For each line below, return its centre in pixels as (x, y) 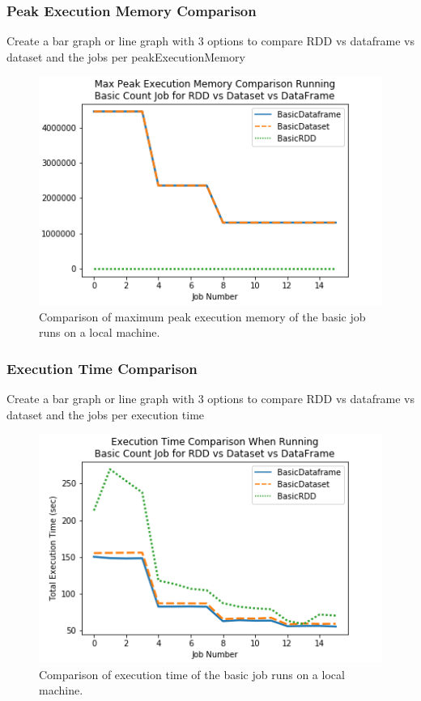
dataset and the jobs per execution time (106, 414)
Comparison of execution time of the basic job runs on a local (192, 674)
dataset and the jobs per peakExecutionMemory (126, 56)
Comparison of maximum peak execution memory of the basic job (202, 316)
